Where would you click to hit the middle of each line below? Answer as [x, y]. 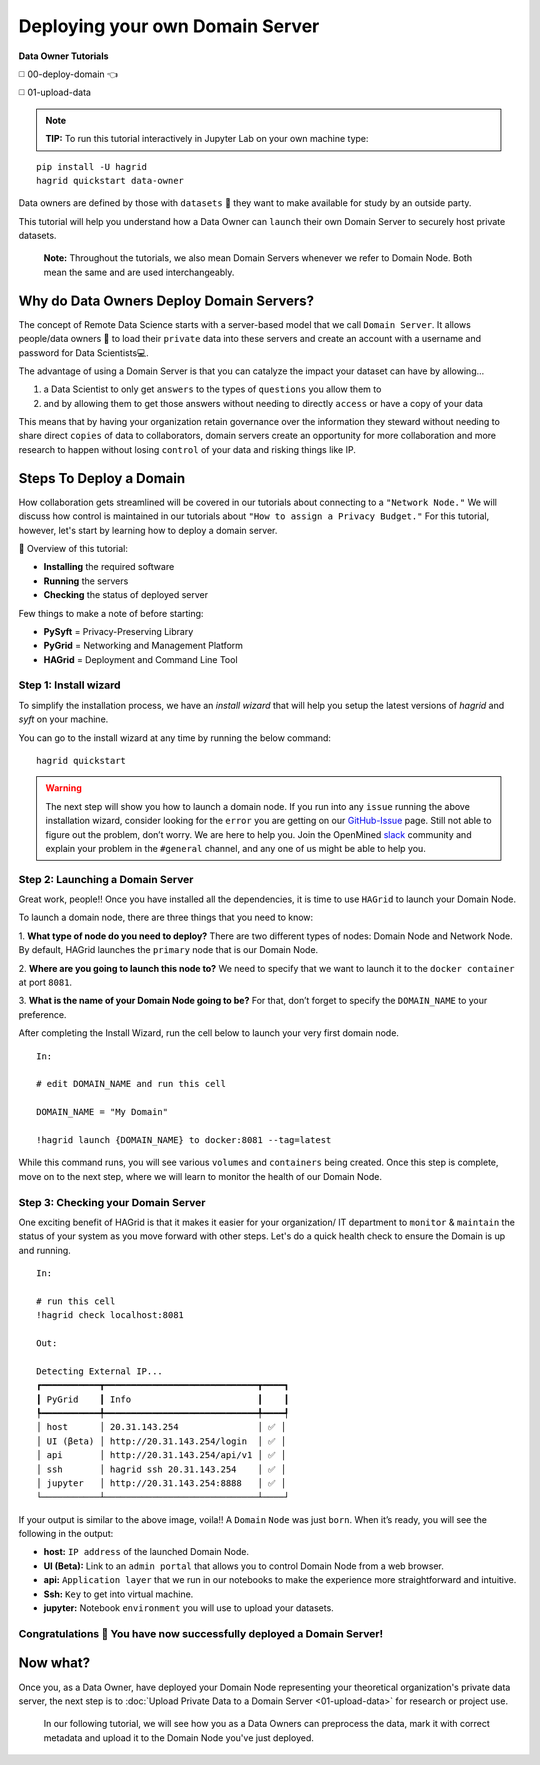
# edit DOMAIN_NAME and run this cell [131, 1084]
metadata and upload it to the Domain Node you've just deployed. [178, 1737]
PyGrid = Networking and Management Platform [143, 646]
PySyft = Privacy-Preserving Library [118, 631]
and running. [45, 1250]
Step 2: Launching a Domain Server [106, 879]
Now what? [54, 1663]
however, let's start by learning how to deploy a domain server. [148, 530]
